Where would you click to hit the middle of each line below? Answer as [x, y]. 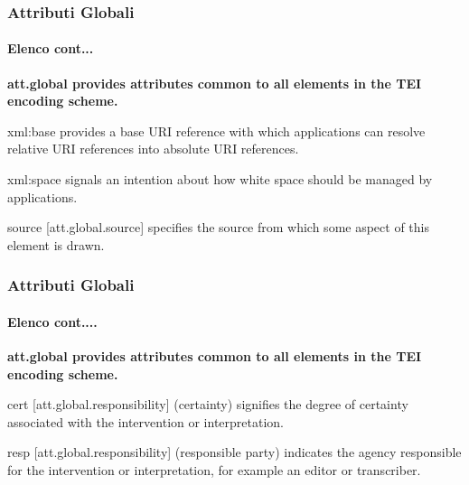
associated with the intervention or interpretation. [145, 421]
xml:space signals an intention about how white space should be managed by [220, 179]
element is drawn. [56, 244]
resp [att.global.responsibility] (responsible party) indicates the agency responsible [234, 452]
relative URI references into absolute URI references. [153, 149]
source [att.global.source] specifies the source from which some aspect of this [218, 227]
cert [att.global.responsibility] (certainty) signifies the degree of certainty [208, 404]
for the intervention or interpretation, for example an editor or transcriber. [214, 470]
